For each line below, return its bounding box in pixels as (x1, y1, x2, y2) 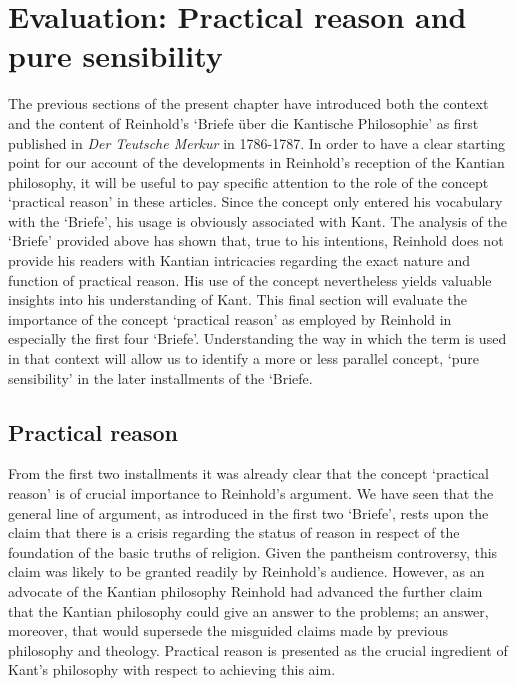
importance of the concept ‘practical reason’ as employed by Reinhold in (8, 308, 452, 329)
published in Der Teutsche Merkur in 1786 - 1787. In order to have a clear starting (8, 132, 505, 153)
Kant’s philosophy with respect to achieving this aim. (8, 659, 336, 680)
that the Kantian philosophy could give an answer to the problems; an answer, (8, 600, 489, 621)
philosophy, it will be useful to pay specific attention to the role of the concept (8, 171, 489, 192)
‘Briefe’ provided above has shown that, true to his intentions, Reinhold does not (8, 230, 504, 251)
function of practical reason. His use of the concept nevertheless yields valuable (8, 269, 492, 290)
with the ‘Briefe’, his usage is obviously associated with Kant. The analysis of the (8, 210, 507, 231)
